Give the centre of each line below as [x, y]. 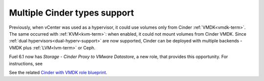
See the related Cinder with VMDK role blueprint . [58, 72]
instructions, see [26, 63]
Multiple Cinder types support [72, 13]
